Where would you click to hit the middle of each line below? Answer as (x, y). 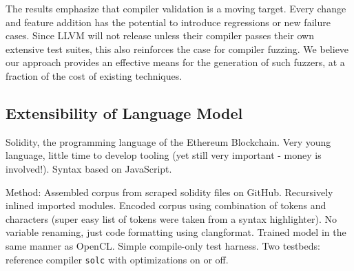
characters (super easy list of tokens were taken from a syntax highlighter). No (171, 218)
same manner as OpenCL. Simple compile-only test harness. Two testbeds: (163, 245)
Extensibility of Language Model (124, 112)
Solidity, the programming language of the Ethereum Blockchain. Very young (168, 141)
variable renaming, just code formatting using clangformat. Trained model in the (176, 232)
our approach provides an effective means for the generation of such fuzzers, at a (175, 62)
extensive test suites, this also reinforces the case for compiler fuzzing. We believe (177, 48)
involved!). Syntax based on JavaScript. (89, 168)
